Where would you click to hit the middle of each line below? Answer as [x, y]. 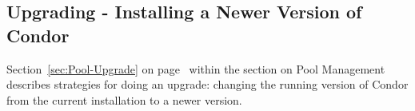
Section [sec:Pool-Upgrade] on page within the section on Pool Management [196, 68]
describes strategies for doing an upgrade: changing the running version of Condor [207, 84]
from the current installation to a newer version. [124, 99]
